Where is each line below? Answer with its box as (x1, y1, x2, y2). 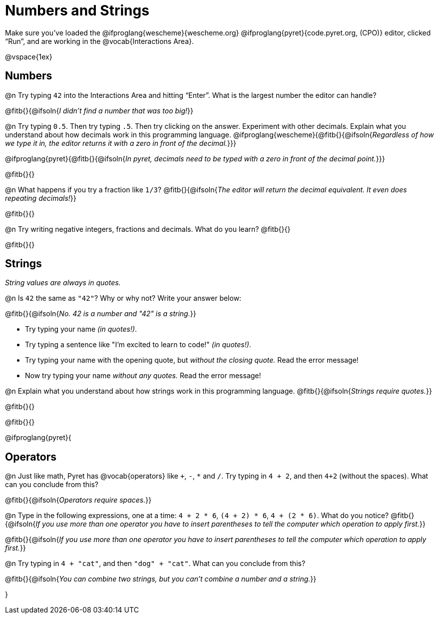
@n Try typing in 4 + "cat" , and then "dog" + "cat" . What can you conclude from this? (5, 559, 306, 568)
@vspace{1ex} (5, 52, 52, 61)
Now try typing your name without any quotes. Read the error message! (25, 371, 261, 380)
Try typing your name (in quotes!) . (25, 325, 137, 334)
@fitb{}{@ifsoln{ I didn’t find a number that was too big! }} (5, 106, 193, 115)
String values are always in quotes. (5, 278, 121, 287)
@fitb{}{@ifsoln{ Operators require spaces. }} (5, 496, 152, 505)
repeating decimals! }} (5, 193, 76, 202)
